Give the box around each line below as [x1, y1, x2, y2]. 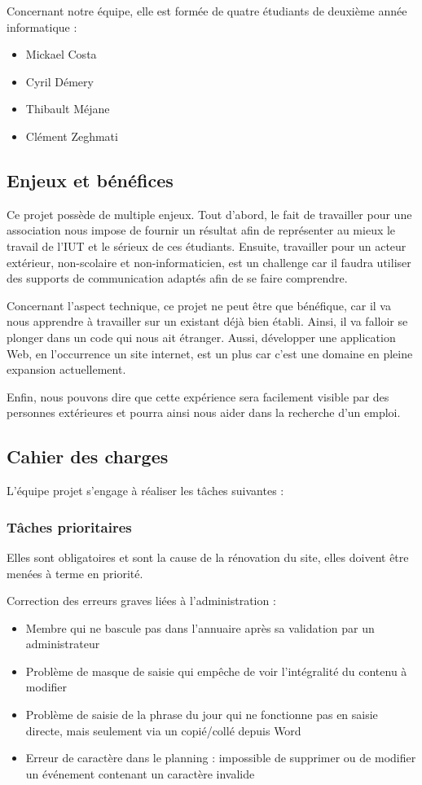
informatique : [7, 18, 77, 35]
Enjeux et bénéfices [7, 167, 174, 192]
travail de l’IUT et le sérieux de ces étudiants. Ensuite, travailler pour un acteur [7, 237, 407, 254]
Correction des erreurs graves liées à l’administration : [7, 592, 276, 609]
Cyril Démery [25, 72, 94, 90]
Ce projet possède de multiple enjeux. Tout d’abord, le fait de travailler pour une [7, 205, 412, 222]
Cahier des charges [7, 444, 169, 469]
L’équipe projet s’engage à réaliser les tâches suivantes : [7, 482, 284, 499]
